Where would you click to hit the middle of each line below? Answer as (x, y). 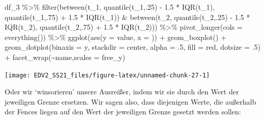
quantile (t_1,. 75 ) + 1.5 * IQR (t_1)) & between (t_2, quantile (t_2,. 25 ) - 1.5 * (127, 17)
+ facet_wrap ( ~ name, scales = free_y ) (65, 57)
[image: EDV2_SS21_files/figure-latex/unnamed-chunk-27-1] (107, 75)
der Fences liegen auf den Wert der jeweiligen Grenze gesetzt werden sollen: (123, 112)
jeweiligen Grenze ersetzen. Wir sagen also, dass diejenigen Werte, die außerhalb (130, 101)
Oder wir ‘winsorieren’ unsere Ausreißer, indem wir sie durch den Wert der (122, 92)
